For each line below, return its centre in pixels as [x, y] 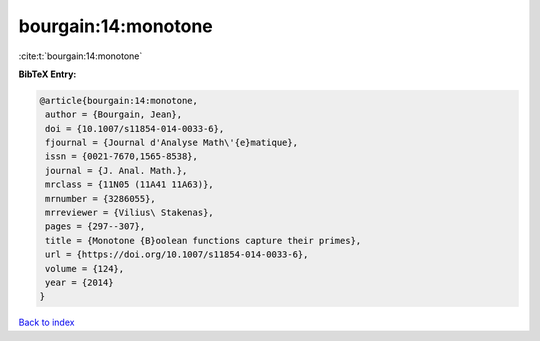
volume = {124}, [85, 268]
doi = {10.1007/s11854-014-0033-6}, [135, 128]
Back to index [46, 322]
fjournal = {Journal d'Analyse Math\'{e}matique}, [172, 143]
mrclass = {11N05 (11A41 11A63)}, [129, 184]
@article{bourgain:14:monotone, [119, 100]
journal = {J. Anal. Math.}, [116, 170]
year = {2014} [79, 282]
